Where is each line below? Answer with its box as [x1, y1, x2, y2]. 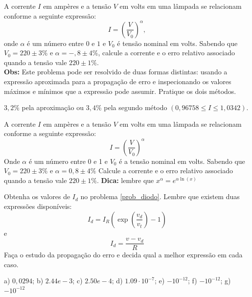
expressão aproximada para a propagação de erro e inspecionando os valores [4, 76, 231, 87]
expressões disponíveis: [4, 201, 72, 211]
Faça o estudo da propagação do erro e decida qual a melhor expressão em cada [4, 250, 243, 260]
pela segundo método [104, 102, 167, 113]
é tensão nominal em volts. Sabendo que [117, 38, 238, 48]
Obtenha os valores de [4, 191, 70, 202]
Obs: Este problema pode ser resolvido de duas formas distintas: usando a [4, 67, 228, 77]
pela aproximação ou [22, 102, 84, 113]
